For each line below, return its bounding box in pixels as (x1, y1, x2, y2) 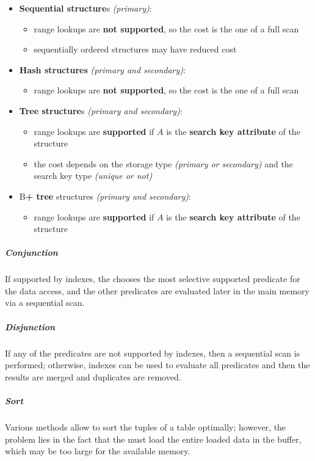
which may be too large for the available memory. (5, 445, 190, 457)
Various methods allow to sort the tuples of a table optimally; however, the (5, 420, 286, 433)
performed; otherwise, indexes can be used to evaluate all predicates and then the (5, 358, 310, 371)
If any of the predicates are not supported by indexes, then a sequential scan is (5, 346, 300, 359)
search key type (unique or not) (34, 169, 153, 182)
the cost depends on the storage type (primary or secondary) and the (34, 157, 293, 170)
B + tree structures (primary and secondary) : (19, 189, 191, 202)
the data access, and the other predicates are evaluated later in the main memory (5, 284, 310, 297)
